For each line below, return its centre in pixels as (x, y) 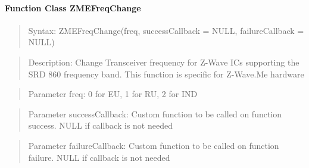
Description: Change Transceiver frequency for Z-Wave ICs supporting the (164, 62)
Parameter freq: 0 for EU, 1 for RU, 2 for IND (113, 94)
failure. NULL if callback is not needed (99, 157)
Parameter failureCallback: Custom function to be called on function (154, 145)
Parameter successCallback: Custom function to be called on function (155, 113)
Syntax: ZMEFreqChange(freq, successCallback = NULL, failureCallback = (166, 30)
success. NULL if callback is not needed (100, 125)
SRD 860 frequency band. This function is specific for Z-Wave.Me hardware (166, 74)
